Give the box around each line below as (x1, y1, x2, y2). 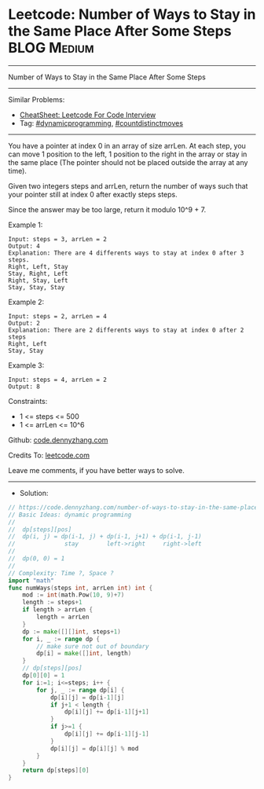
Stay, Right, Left (8, 270, 68, 277)
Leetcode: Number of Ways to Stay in (8, 6, 256, 24)
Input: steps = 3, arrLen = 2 (8, 235, 108, 243)
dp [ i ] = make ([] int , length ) (36, 650, 132, 658)
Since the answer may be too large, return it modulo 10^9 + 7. (8, 204, 207, 214)
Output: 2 (8, 319, 41, 327)
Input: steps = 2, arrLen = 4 (8, 312, 108, 320)
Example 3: (8, 360, 45, 370)
